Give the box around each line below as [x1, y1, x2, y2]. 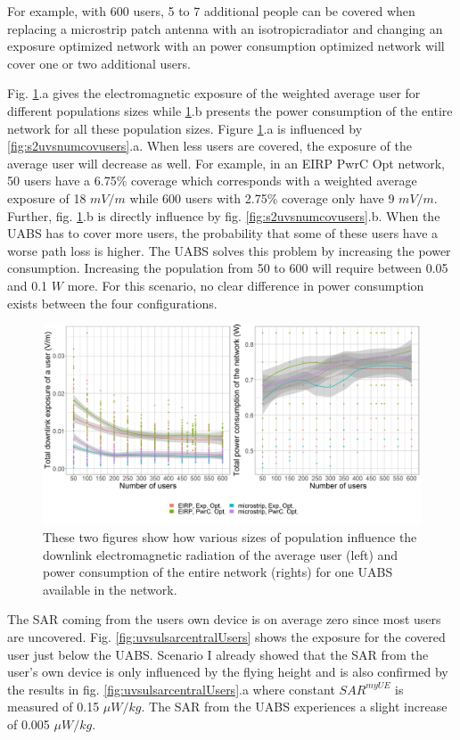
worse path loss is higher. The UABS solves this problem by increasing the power [7, 241, 451, 259]
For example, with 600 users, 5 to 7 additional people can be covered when [7, 2, 415, 20]
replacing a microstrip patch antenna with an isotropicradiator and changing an [7, 19, 443, 37]
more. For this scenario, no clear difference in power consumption [67, 275, 424, 294]
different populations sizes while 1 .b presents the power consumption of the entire [7, 101, 453, 119]
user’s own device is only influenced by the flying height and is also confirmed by [7, 662, 448, 681]
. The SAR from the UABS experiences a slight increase [141, 697, 448, 716]
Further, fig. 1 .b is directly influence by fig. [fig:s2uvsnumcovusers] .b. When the [7, 206, 440, 225]
